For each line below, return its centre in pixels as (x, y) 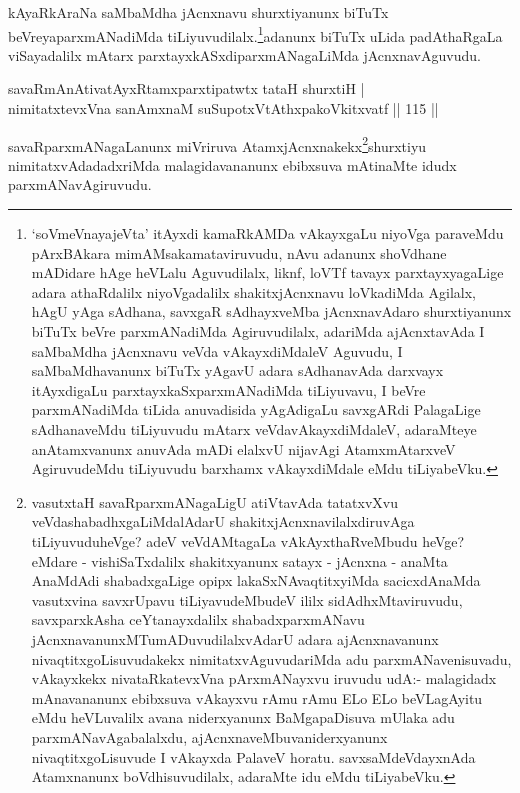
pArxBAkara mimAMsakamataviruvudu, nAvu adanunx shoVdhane (239, 252)
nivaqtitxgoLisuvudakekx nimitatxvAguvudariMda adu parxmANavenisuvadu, (271, 658)
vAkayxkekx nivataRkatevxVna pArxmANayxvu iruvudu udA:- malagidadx (264, 678)
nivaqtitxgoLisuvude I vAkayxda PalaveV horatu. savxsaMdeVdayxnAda (253, 756)
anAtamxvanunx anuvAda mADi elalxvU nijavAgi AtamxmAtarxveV (243, 448)
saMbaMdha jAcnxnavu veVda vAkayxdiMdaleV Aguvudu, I (217, 350)
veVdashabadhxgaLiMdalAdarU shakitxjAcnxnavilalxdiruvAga (223, 521)
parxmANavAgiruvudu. (80, 184)
